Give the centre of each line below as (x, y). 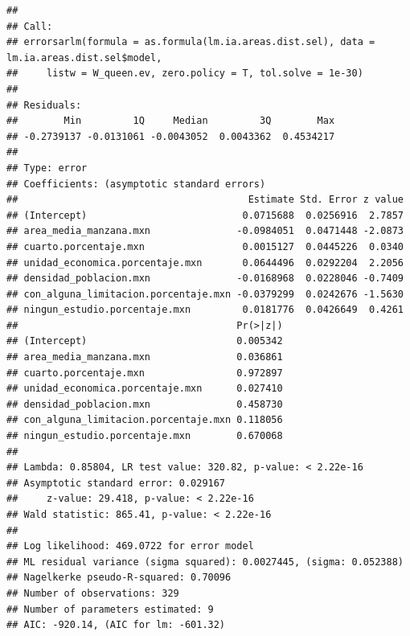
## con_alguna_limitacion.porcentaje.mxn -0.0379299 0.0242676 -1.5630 (205, 294)
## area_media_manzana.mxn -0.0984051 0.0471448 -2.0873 (205, 231)
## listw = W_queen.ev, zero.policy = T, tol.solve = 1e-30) (185, 74)
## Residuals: (44, 105)
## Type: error (47, 168)
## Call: (30, 26)
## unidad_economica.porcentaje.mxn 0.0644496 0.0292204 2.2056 (205, 263)
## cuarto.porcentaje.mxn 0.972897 (145, 373)
